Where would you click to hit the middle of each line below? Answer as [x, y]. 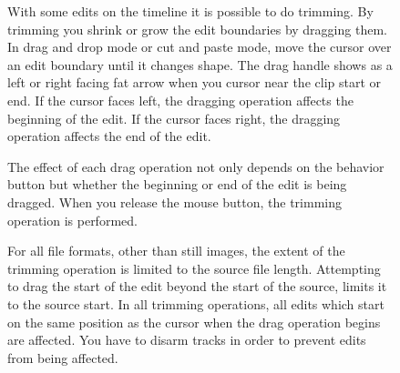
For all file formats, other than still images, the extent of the [176, 251]
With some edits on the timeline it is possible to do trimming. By [190, 11]
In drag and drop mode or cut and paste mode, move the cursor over [200, 47]
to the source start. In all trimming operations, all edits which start [196, 303]
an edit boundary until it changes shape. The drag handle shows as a [200, 64]
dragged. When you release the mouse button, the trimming [174, 202]
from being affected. [63, 357]
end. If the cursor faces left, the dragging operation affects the [180, 100]
